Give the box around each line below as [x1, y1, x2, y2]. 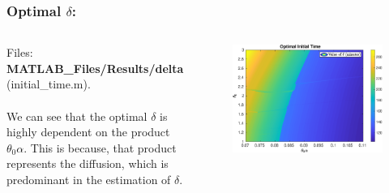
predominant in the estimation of [6, 170, 171, 187]
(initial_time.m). [6, 75, 91, 92]
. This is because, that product [24, 139, 177, 156]
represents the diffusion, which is [6, 155, 169, 172]
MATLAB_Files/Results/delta [6, 59, 184, 76]
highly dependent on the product [6, 123, 170, 140]
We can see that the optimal [6, 107, 147, 124]
